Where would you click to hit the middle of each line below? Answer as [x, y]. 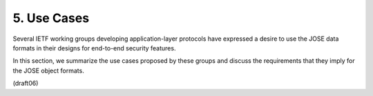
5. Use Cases [51, 18]
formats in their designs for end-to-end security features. [94, 48]
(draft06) [26, 84]
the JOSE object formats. [48, 70]
